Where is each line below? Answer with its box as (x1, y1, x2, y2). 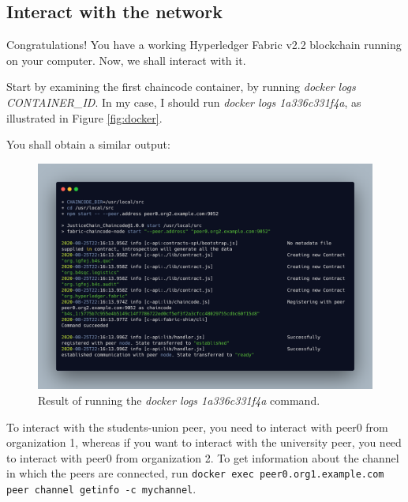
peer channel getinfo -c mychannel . (6, 481, 197, 497)
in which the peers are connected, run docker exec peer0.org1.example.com (6, 465, 384, 481)
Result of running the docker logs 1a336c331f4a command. (38, 392, 320, 409)
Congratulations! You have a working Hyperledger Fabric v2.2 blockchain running (6, 36, 402, 53)
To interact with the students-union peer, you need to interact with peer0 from (6, 418, 388, 435)
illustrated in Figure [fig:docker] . (6, 109, 163, 126)
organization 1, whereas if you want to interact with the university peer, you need (6, 434, 402, 451)
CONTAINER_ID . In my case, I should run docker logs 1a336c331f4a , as (6, 93, 361, 110)
